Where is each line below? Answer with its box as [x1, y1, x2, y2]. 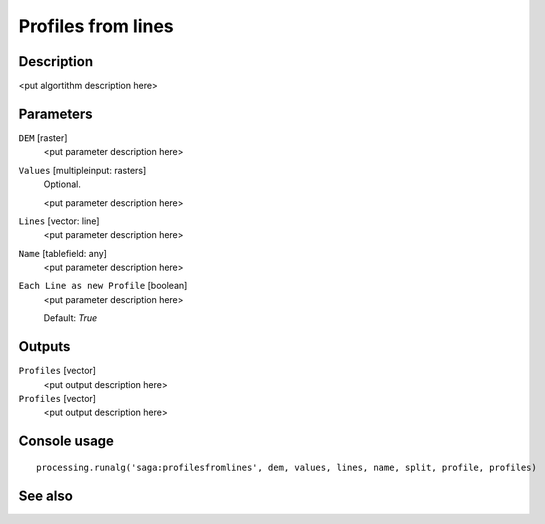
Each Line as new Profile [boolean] [18, 280, 188, 292]
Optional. [43, 178, 82, 190]
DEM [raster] [18, 131, 68, 144]
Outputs [18, 338, 71, 355]
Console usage [18, 433, 115, 450]
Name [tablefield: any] [18, 247, 107, 259]
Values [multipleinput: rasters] [18, 164, 147, 176]
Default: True [43, 312, 98, 324]
